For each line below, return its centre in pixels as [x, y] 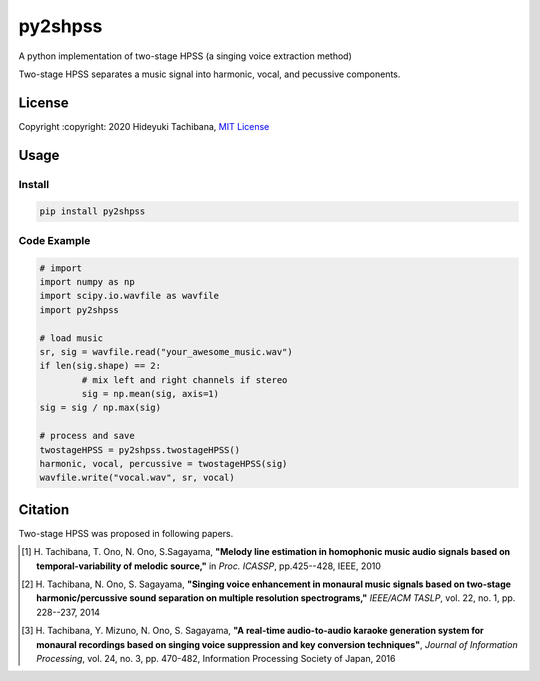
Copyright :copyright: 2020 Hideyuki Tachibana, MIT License [144, 126]
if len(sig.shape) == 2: [100, 366]
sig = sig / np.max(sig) [100, 408]
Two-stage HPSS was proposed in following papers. [126, 533]
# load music [71, 338]
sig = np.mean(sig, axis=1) [150, 394]
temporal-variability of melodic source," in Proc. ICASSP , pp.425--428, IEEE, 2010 [209, 566]
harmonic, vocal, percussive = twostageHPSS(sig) [163, 464]
